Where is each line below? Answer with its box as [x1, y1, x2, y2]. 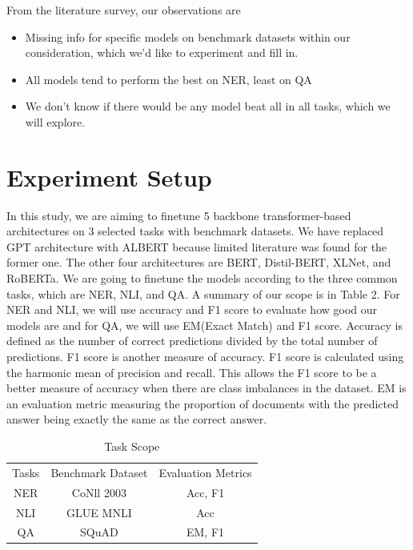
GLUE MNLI [66, 504, 132, 520]
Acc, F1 [186, 484, 225, 500]
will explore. [25, 113, 86, 130]
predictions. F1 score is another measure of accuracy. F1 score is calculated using [6, 348, 404, 365]
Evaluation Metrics [158, 464, 252, 480]
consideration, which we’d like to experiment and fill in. [25, 44, 299, 61]
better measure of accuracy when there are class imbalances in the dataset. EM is [6, 379, 407, 396]
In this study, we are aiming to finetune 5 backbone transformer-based [6, 207, 351, 223]
